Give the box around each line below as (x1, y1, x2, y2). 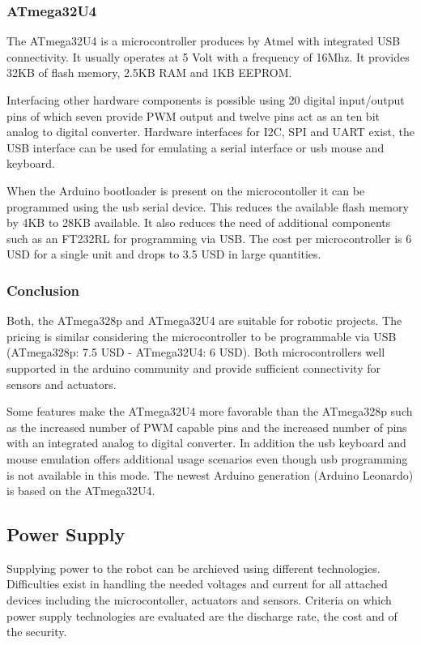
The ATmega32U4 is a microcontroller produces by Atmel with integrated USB (6, 32, 401, 49)
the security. (6, 623, 67, 640)
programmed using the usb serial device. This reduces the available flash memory (6, 198, 409, 215)
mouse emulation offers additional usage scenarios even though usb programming (6, 450, 408, 467)
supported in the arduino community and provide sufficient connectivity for (6, 359, 381, 376)
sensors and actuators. (6, 375, 117, 392)
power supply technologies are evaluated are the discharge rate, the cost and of (6, 607, 398, 624)
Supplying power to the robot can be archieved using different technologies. (6, 559, 381, 576)
